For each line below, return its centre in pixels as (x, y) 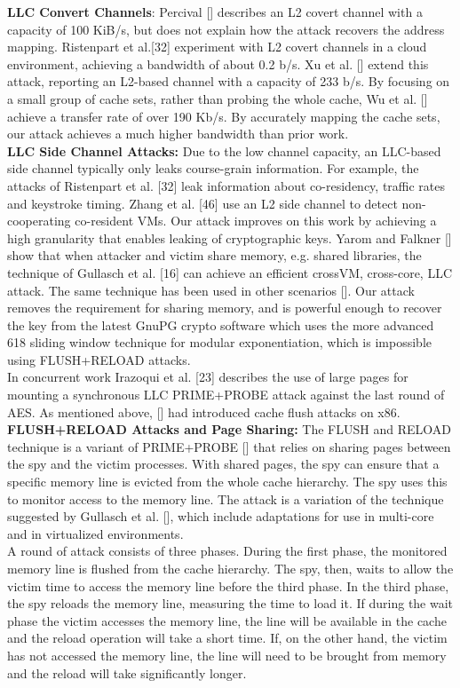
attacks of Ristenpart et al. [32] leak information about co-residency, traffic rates (226, 185)
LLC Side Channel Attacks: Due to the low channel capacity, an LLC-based (224, 150)
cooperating (39, 221)
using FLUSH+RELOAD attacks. (99, 359)
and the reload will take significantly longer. (127, 672)
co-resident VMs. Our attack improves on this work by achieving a (256, 221)
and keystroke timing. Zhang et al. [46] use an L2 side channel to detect (202, 203)
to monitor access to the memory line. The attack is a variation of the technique (226, 498)
